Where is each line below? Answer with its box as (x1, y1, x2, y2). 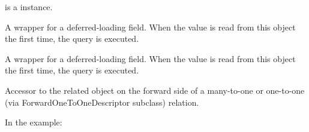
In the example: (5, 116, 62, 128)
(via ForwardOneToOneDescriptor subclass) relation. (5, 96, 199, 108)
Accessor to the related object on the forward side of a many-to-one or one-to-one (5, 84, 305, 96)
